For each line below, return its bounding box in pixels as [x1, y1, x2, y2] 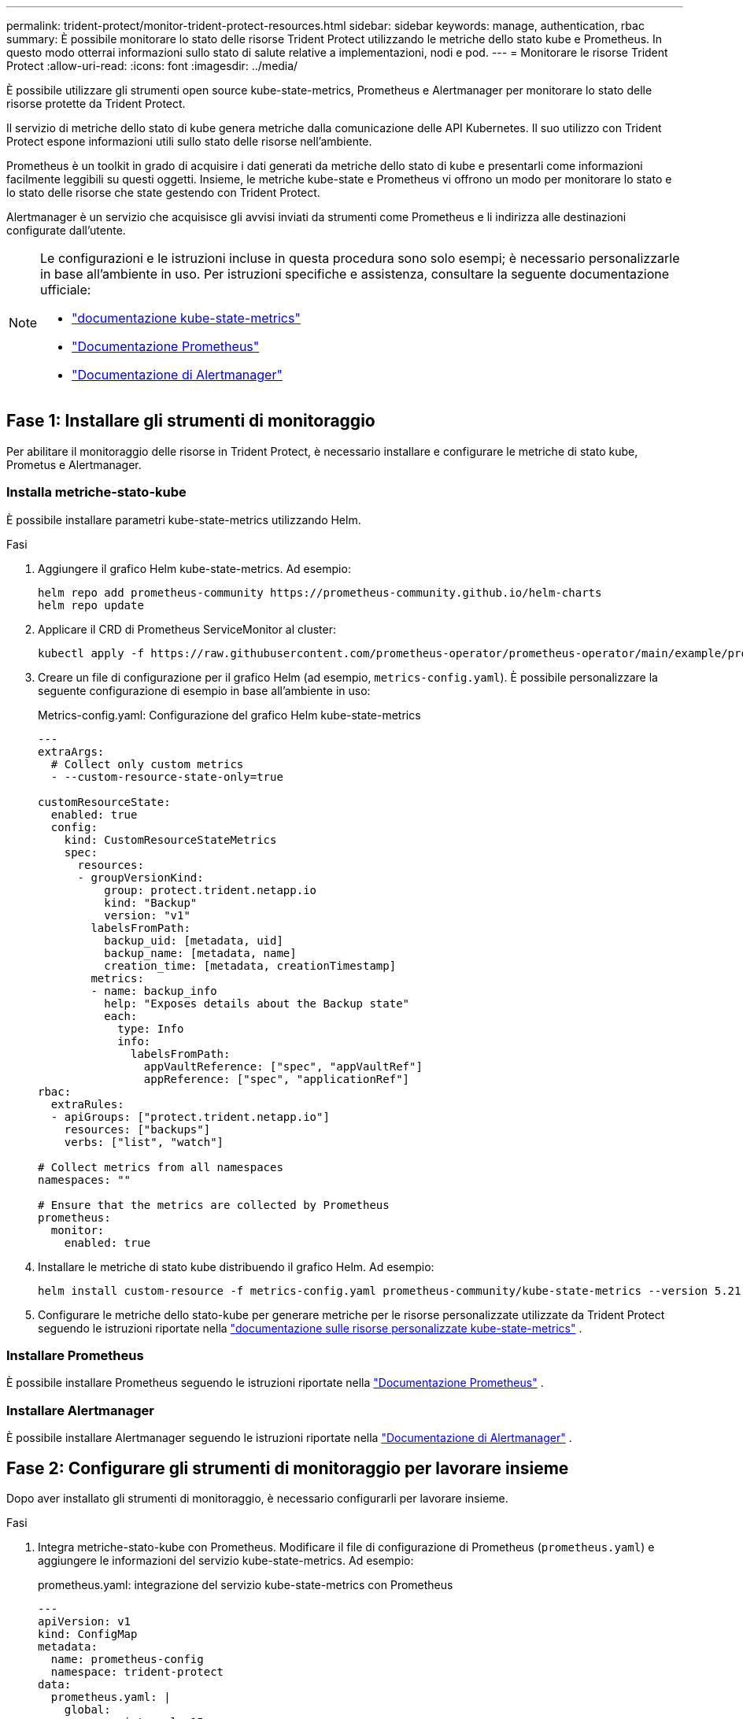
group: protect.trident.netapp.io [104, 883, 317, 896]
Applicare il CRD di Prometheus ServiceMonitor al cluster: [38, 622, 336, 636]
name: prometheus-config [50, 1652, 204, 1665]
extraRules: [50, 1097, 124, 1111]
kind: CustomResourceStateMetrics [64, 833, 277, 846]
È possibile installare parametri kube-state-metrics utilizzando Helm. [6, 512, 361, 527]
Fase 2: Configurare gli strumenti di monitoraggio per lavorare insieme [6, 1458, 569, 1478]
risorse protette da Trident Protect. [6, 97, 186, 110]
